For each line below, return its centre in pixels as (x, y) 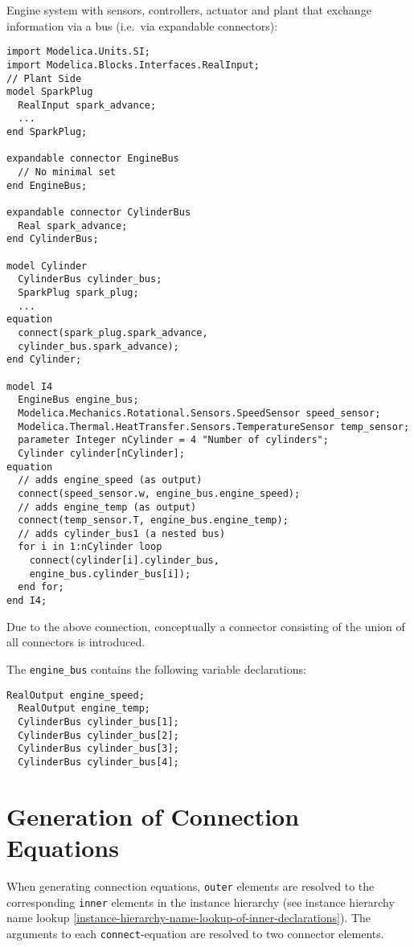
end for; (41, 587)
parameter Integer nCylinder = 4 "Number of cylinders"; (173, 440)
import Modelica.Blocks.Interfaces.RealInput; (133, 65)
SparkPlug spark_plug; (78, 293)
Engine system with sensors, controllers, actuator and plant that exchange (189, 10)
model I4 (30, 386)
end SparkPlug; (47, 132)
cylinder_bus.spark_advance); (98, 346)
